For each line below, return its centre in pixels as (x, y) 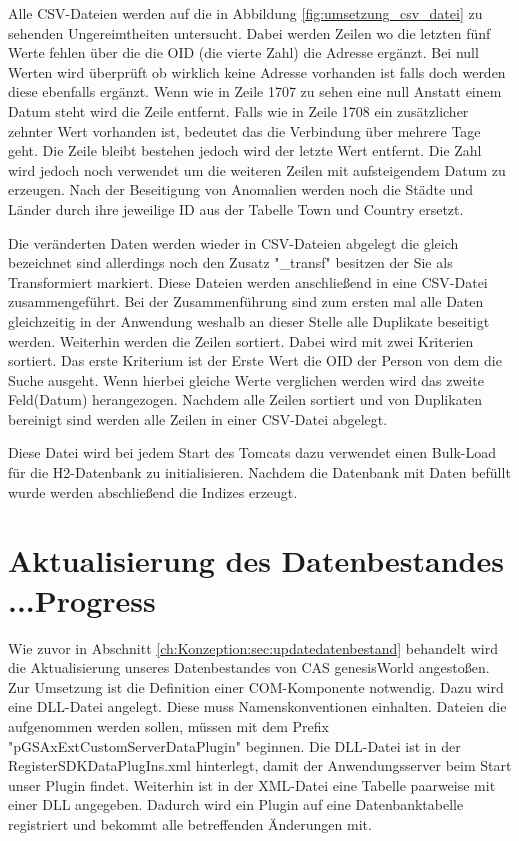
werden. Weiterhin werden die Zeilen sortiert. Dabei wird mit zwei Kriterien (241, 340)
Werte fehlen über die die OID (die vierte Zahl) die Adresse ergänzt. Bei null (243, 52)
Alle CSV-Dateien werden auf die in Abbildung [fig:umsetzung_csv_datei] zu (245, 13)
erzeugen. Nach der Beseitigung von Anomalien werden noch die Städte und (241, 189)
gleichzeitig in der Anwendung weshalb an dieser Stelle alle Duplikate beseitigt (249, 320)
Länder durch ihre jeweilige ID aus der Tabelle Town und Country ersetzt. (236, 208)
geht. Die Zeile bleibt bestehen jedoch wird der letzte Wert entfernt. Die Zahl (245, 150)
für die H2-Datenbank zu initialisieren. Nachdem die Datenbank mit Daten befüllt (259, 472)
